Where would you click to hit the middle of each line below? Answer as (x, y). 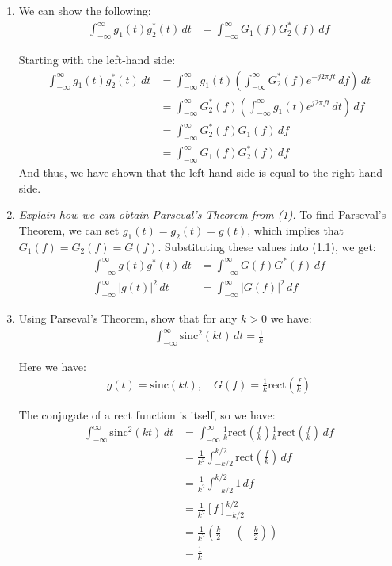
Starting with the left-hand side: (97, 59)
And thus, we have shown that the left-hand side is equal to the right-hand (201, 172)
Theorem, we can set (69, 230)
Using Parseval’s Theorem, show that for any (128, 318)
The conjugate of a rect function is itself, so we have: (147, 414)
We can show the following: (85, 10)
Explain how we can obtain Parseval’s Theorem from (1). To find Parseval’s (202, 214)
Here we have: (52, 366)
